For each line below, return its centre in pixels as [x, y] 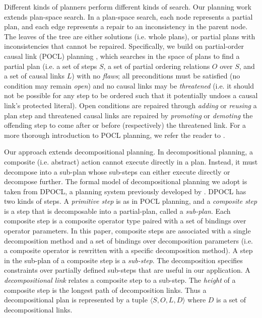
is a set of [231, 300]
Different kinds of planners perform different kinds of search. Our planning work [128, 7]
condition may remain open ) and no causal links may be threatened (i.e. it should [129, 85]
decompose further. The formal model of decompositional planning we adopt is [126, 181]
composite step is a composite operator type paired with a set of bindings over [125, 221]
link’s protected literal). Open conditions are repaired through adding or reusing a [130, 105]
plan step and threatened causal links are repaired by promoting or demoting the [128, 115]
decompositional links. [38, 309]
